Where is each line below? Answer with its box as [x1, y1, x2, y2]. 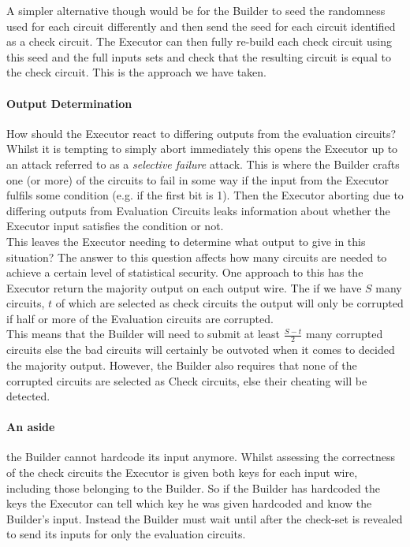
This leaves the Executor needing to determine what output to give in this [6, 233, 366, 249]
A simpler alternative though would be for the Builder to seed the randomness [6, 2, 386, 18]
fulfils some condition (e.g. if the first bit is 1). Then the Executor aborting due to [6, 187, 404, 203]
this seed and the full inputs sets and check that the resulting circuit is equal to [6, 48, 391, 65]
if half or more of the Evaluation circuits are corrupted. [6, 310, 274, 326]
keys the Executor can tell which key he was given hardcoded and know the [6, 495, 372, 512]
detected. [6, 388, 50, 404]
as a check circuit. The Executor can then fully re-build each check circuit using [6, 33, 392, 50]
